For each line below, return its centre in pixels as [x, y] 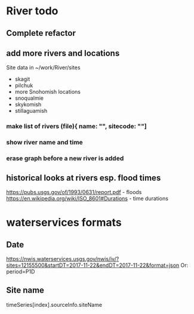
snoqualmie [29, 98]
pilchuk [24, 85]
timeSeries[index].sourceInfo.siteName [54, 304]
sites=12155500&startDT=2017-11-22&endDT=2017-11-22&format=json [93, 265]
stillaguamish [31, 111]
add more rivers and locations [63, 53]
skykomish [28, 104]
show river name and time [45, 143]
